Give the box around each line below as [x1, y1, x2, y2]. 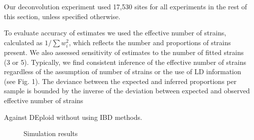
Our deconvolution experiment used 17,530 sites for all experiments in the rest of [4, 1, 247, 11]
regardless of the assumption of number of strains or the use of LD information [4, 66, 241, 77]
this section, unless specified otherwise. [4, 11, 121, 21]
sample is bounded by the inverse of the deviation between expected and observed [4, 85, 250, 96]
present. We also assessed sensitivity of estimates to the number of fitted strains [4, 47, 244, 57]
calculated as [4, 37, 43, 47]
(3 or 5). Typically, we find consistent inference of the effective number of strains [4, 56, 246, 67]
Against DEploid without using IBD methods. [4, 112, 142, 122]
